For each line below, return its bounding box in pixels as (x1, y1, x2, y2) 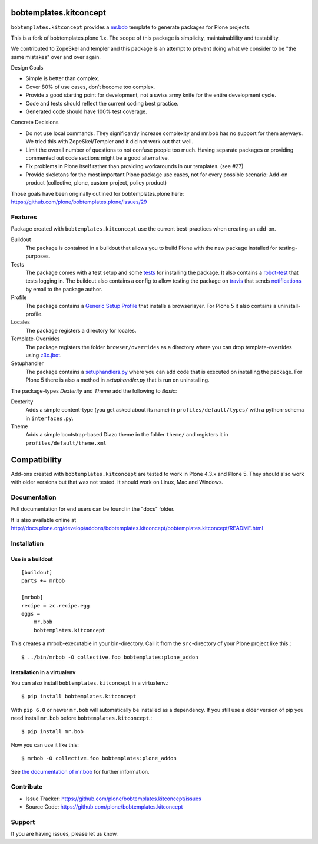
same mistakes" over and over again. (11, 53, 101, 60)
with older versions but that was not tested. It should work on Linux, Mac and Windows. (11, 478, 224, 486)
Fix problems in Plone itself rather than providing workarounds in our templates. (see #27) (25, 163, 244, 170)
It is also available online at (11, 516, 77, 523)
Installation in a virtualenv (11, 668, 76, 675)
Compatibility (11, 455, 62, 465)
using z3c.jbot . (25, 352, 62, 359)
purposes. (25, 252, 51, 260)
